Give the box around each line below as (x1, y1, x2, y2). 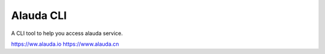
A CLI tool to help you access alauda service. (11, 30, 123, 37)
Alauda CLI (11, 9, 67, 22)
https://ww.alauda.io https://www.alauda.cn (11, 40, 120, 47)
